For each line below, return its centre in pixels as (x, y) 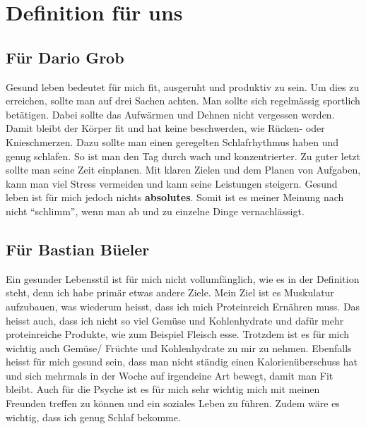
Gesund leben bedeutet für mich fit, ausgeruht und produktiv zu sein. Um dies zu (183, 86)
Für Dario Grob (65, 57)
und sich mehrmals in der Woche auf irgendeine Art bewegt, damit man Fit (170, 375)
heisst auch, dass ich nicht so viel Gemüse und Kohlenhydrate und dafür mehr (175, 320)
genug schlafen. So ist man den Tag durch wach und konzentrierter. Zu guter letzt (183, 156)
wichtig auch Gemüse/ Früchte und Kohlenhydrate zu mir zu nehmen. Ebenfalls (179, 348)
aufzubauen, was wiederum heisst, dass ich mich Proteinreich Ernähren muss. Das (183, 306)
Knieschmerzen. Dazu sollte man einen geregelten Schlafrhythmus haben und (172, 141)
